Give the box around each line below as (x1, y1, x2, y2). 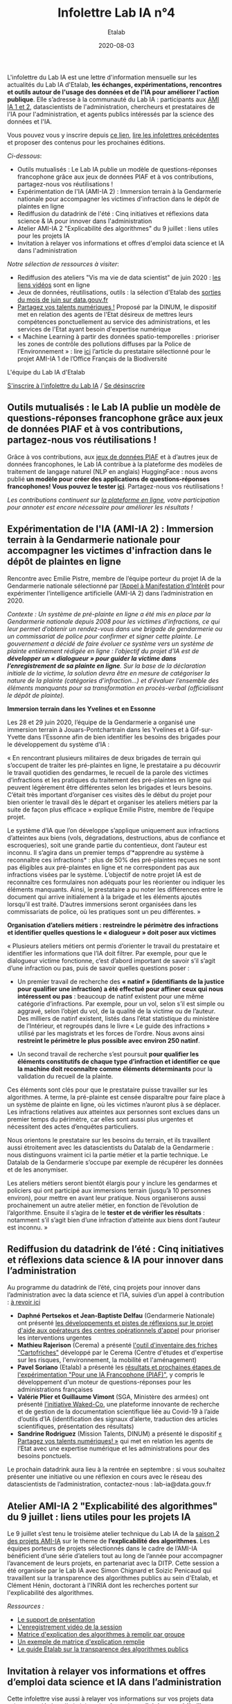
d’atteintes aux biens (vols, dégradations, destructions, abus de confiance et (7, 833, 226, 842)
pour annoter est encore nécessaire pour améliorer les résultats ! (7, 502, 193, 511)
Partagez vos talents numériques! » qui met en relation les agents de (17, 1437, 213, 1445)
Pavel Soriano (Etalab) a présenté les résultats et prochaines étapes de (17, 1363, 221, 1372)
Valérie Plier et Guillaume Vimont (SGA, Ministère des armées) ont (17, 1393, 209, 1401)
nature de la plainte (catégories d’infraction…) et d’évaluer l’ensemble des (7, 676, 220, 685)
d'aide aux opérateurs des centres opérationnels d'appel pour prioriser (17, 1326, 220, 1335)
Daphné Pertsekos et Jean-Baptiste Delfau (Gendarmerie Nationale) (17, 1311, 215, 1320)
